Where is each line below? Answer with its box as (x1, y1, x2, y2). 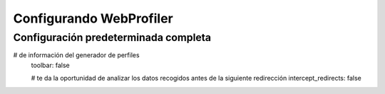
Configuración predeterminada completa (13, 31, 212, 44)
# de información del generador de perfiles (13, 51, 140, 59)
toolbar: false (31, 61, 71, 69)
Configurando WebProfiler (13, 11, 174, 26)
